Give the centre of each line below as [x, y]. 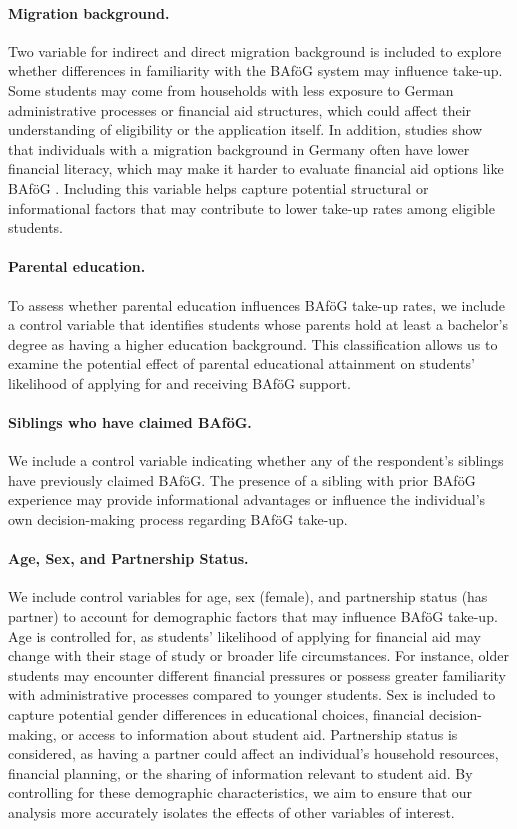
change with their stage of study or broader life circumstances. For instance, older [258, 655]
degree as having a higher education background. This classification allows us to [253, 343]
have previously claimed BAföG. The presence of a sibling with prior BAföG [242, 479]
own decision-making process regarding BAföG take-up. [178, 519]
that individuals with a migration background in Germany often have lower [239, 148]
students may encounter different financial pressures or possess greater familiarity [257, 674]
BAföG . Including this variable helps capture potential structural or [218, 187]
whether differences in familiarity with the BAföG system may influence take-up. [255, 70]
